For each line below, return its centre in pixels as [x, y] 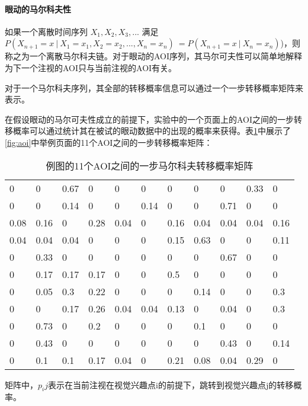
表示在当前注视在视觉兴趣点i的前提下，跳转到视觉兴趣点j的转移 [171, 384]
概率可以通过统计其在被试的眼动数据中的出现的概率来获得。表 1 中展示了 [152, 131]
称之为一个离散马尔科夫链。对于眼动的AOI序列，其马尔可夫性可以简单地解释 [154, 56]
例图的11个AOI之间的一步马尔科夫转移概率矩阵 [150, 165]
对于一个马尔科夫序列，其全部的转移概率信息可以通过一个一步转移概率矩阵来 [154, 87]
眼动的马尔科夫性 [38, 9]
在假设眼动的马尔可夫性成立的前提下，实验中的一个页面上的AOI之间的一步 [150, 119]
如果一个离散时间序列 [46, 31]
